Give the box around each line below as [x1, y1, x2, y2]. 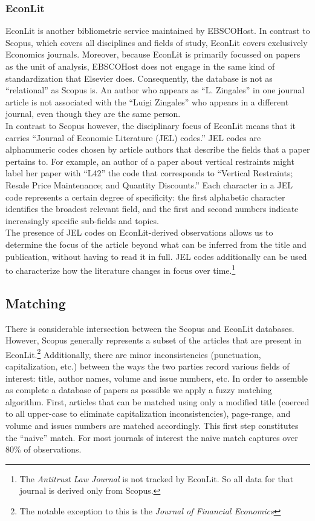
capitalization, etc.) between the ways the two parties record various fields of [5, 359, 290, 372]
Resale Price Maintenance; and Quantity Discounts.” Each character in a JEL [5, 178, 293, 191]
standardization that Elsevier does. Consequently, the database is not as [5, 71, 273, 84]
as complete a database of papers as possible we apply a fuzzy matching [5, 383, 272, 396]
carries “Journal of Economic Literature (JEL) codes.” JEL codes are [5, 131, 261, 144]
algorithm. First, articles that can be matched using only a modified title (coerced [5, 395, 310, 408]
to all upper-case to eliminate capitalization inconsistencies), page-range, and [5, 407, 291, 420]
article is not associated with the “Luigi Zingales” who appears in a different [5, 95, 289, 108]
